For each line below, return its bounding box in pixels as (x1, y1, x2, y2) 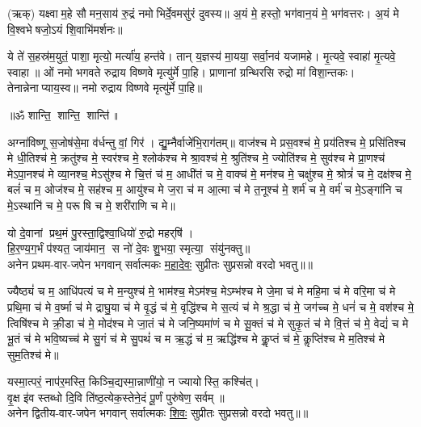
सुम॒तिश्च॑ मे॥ (7, 345, 59, 362)
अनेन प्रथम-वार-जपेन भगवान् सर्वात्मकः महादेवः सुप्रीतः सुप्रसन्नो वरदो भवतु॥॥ (7, 255, 314, 272)
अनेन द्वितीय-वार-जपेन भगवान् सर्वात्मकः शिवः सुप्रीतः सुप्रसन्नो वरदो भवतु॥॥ (7, 404, 309, 421)
